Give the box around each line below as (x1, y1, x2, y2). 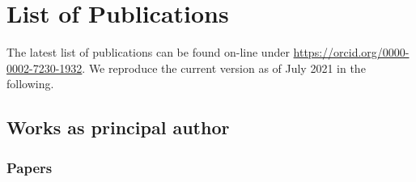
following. (6, 75, 54, 92)
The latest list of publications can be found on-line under (6, 44, 290, 61)
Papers (6, 157, 53, 177)
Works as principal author (6, 115, 230, 140)
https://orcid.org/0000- (293, 44, 410, 61)
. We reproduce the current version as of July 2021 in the (82, 59, 366, 76)
